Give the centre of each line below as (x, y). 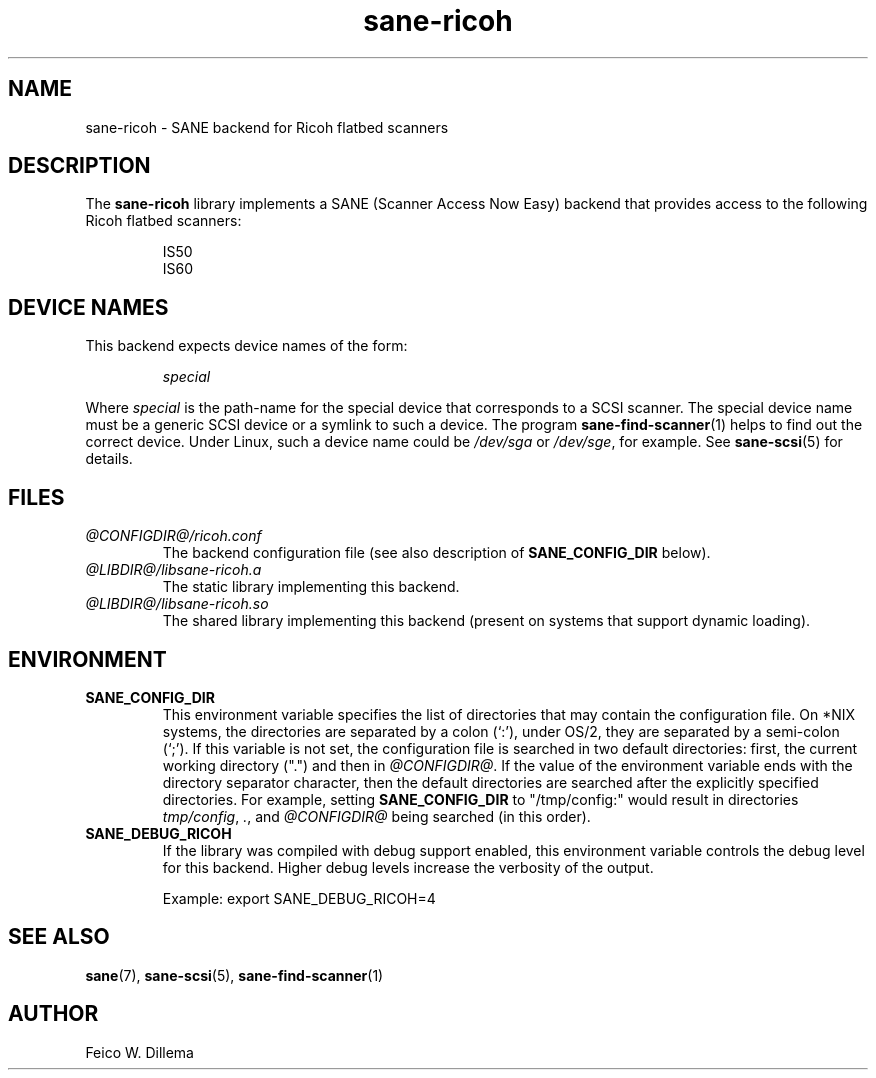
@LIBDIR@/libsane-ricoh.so (177, 604)
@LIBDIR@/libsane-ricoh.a (173, 570)
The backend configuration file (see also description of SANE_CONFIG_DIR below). (436, 553)
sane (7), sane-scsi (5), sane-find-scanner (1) (234, 975)
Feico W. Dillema (139, 1052)
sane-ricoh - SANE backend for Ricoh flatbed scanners (267, 127)
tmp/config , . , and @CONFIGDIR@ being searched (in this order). (376, 816)
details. (109, 459)
